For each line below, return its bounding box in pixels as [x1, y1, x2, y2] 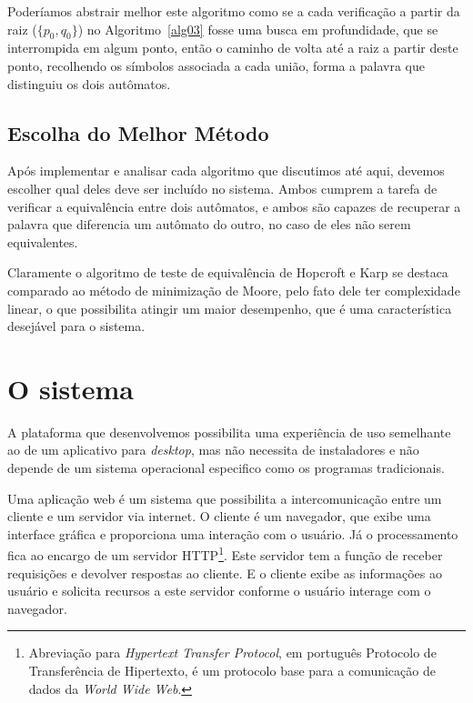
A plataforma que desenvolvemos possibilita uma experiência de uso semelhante [7, 422, 451, 441]
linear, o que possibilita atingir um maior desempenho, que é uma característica [7, 298, 452, 317]
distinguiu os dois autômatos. [7, 74, 171, 93]
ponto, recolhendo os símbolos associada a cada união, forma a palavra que [7, 55, 426, 75]
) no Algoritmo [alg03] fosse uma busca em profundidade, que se [77, 19, 438, 38]
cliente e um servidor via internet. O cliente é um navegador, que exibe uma [7, 507, 431, 526]
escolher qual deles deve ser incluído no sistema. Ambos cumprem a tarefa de [7, 178, 438, 197]
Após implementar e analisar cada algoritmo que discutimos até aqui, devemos [7, 161, 445, 180]
